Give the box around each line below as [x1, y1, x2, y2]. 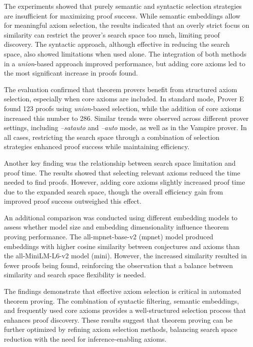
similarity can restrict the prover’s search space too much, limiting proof [4, 29, 220, 39]
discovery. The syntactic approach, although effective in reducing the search [4, 39, 230, 49]
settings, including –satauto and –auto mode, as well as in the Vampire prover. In [4, 122, 247, 133]
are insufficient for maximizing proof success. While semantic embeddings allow [4, 10, 241, 20]
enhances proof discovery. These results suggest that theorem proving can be [4, 314, 233, 325]
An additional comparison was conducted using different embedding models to [4, 212, 238, 222]
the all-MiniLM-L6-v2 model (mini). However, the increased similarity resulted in [4, 251, 247, 261]
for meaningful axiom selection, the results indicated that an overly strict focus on [4, 20, 250, 30]
